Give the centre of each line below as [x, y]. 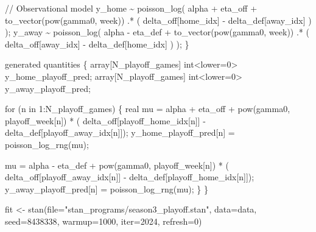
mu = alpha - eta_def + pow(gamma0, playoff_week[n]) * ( [117, 165]
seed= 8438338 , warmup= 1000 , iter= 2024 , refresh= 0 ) [104, 221]
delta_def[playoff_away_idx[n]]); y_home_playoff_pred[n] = [120, 132]
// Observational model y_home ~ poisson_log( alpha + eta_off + [131, 8]
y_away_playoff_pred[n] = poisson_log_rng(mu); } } [107, 188]
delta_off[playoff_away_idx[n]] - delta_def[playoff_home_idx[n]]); [130, 177]
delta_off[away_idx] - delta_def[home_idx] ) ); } [97, 44]
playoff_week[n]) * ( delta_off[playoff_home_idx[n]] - [105, 120]
